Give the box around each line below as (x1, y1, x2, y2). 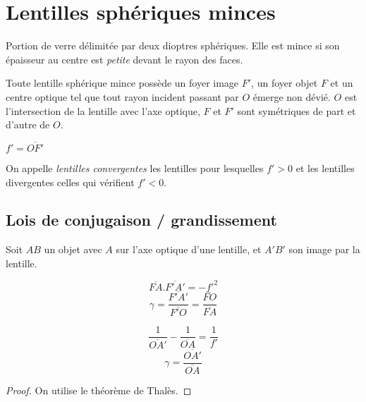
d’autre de (6, 117, 50, 132)
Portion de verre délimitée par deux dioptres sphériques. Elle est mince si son (6, 38, 340, 53)
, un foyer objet (251, 75, 318, 90)
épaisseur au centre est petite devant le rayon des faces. (6, 51, 243, 66)
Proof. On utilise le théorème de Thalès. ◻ (6, 382, 192, 397)
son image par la (288, 242, 360, 257)
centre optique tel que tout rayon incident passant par (6, 89, 239, 104)
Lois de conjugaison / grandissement (6, 209, 277, 231)
